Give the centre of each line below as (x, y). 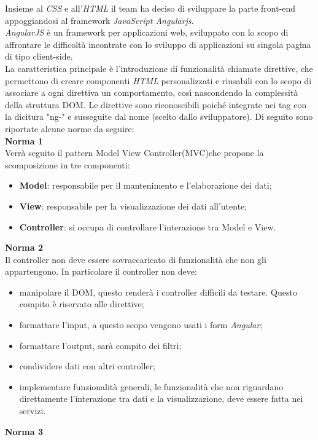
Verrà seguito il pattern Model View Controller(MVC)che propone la (134, 153)
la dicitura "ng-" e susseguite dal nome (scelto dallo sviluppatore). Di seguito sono (159, 116)
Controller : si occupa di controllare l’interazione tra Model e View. (148, 226)
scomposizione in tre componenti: (68, 164)
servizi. (33, 411)
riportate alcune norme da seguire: (70, 128)
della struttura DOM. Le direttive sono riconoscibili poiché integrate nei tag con (156, 104)
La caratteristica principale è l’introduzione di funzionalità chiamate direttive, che (159, 68)
